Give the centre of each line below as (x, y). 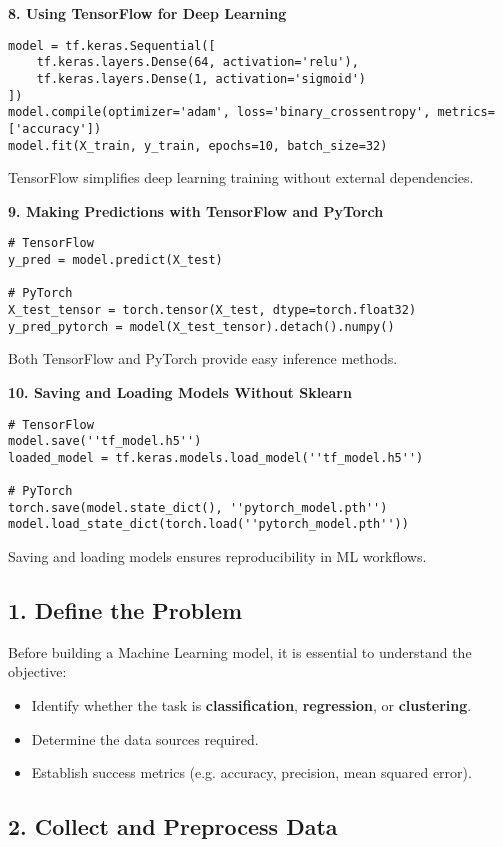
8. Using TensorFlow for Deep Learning (147, 13)
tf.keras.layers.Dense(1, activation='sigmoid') (201, 78)
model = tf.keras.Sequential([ (112, 45)
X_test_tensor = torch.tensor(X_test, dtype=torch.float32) (212, 310)
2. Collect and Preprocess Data (173, 826)
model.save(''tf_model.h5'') (105, 441)
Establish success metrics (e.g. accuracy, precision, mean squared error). (251, 772)
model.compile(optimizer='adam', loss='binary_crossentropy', (219, 112)
